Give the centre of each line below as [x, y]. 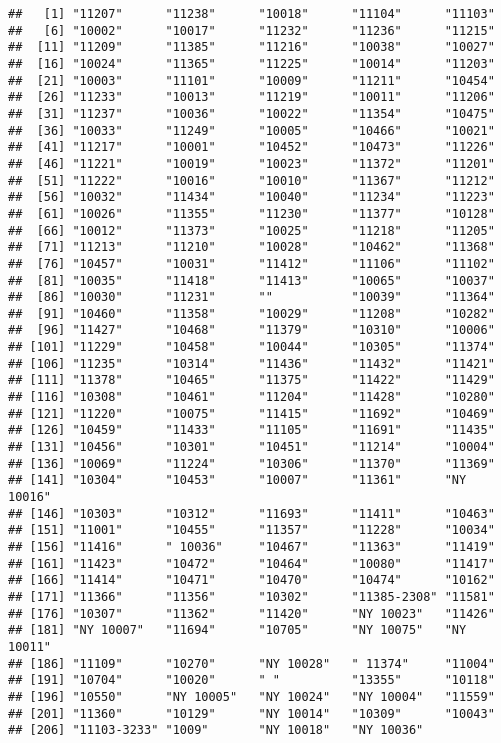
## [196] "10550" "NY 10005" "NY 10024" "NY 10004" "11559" [251, 696]
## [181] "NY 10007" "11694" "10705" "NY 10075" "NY [237, 630]
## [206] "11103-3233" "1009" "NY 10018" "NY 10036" [216, 730]
